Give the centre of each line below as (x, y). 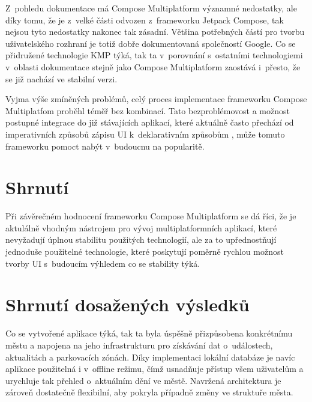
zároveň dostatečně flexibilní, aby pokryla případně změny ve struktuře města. (149, 392)
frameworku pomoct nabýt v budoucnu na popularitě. (105, 146)
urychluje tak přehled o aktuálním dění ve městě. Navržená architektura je (143, 380)
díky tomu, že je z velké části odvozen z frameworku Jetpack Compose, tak (145, 20)
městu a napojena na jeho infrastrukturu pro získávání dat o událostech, (139, 345)
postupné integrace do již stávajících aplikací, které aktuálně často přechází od (150, 122)
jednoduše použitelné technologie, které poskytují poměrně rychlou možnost (145, 251)
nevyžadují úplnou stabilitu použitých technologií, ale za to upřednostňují (141, 239)
